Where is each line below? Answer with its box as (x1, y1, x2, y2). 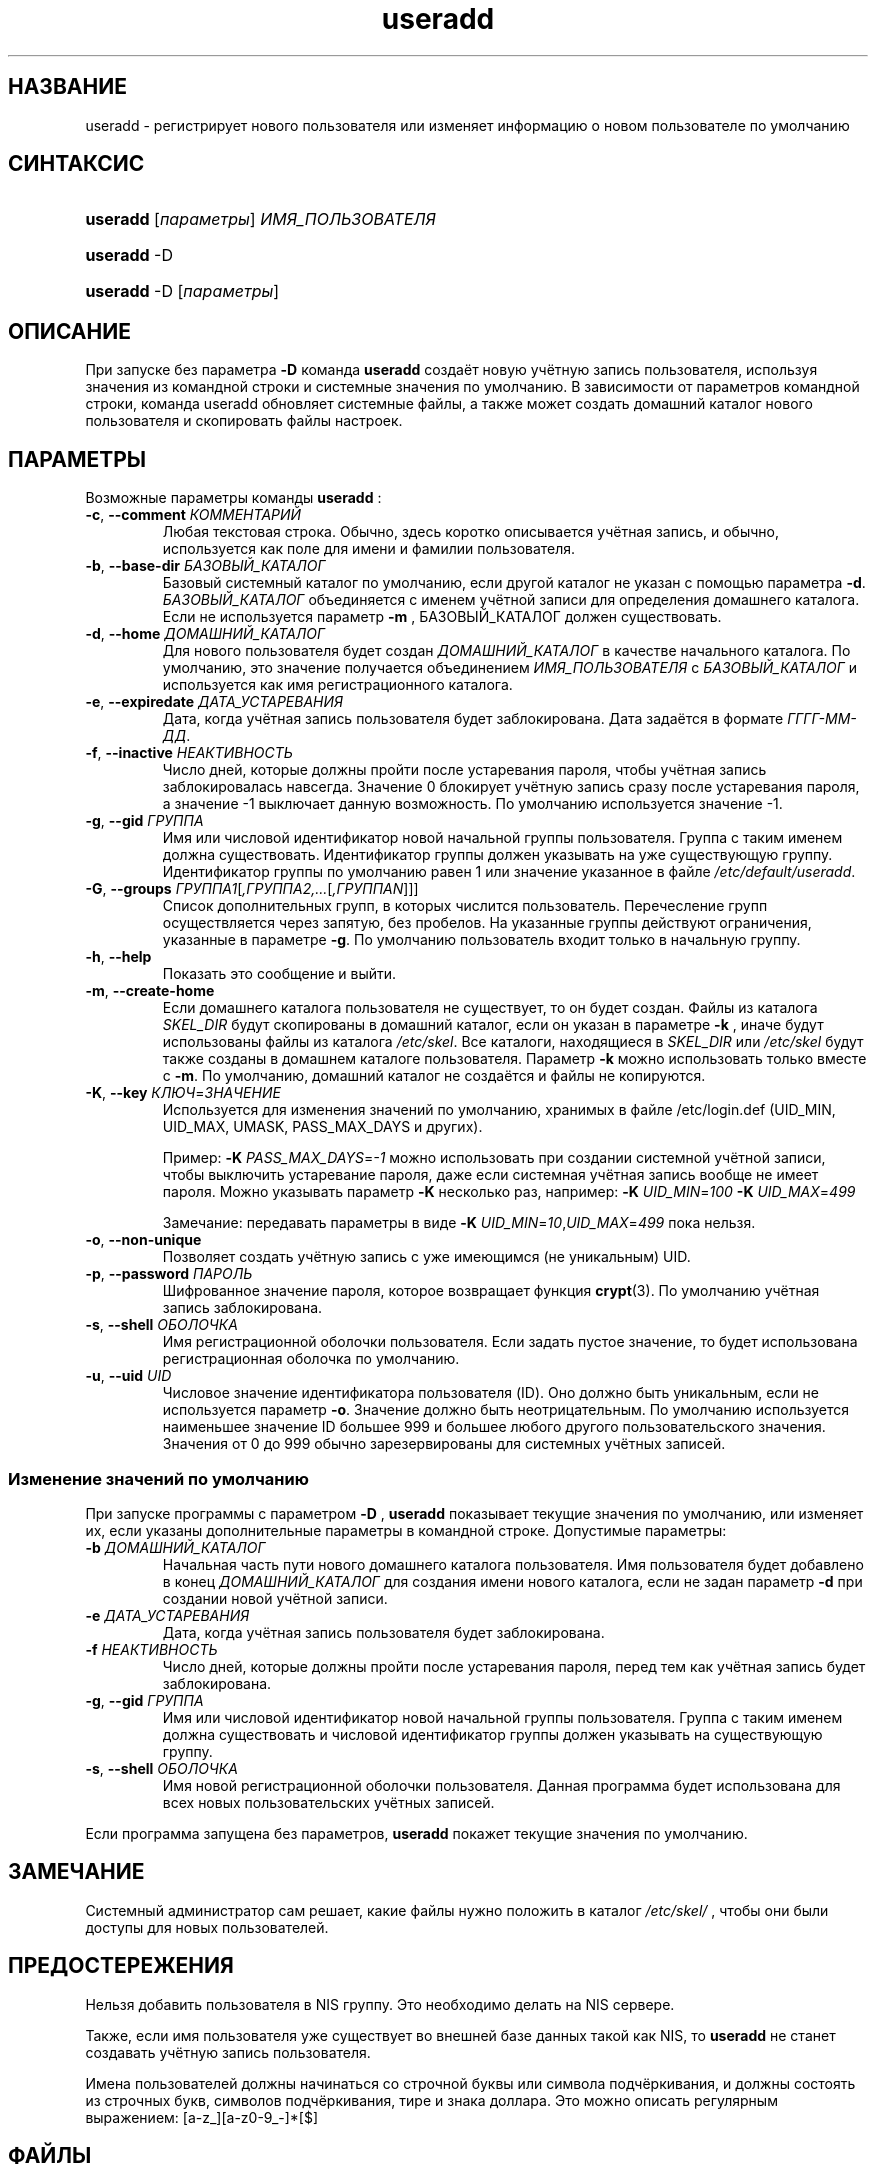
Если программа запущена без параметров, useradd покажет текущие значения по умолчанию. (85, 1824, 748, 1842)
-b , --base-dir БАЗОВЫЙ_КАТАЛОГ (85, 557, 326, 575)
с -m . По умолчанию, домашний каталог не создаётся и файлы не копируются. (162, 1067, 706, 1085)
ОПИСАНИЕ (8, 318, 131, 344)
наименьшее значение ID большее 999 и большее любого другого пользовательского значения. (162, 1418, 826, 1436)
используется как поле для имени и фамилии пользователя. (162, 540, 576, 558)
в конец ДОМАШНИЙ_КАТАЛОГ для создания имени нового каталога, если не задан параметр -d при (162, 1572, 863, 1590)
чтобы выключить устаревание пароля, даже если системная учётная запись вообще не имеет (162, 1166, 819, 1184)
